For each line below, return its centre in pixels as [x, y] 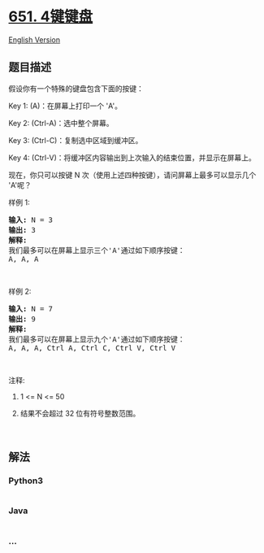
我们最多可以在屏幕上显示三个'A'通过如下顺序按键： [97, 250]
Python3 [26, 481]
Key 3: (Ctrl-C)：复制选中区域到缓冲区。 [76, 140]
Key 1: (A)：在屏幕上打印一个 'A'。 [65, 106]
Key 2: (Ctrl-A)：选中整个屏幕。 [61, 123]
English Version [35, 39]
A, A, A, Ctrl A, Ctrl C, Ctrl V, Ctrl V [92, 348]
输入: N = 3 [31, 220]
